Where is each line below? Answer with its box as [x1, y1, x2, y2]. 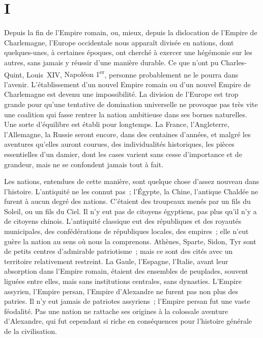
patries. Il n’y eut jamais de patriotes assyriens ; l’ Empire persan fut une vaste [4, 296, 250, 306]
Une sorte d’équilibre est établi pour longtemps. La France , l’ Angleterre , [4, 119, 229, 129]
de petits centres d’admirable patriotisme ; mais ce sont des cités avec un [4, 246, 233, 256]
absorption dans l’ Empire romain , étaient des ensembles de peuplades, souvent [4, 266, 248, 276]
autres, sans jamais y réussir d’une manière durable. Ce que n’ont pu [4, 57, 219, 67]
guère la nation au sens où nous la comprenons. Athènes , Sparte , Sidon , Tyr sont [4, 236, 256, 246]
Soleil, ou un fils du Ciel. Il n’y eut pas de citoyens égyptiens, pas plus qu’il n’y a [4, 205, 257, 216]
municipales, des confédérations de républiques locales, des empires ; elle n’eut [4, 226, 249, 237]
